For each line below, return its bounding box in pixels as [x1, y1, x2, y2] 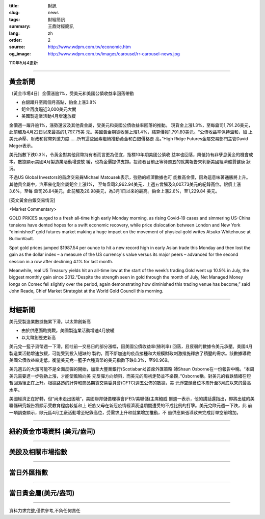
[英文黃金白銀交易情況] [9, 197, 56, 203]
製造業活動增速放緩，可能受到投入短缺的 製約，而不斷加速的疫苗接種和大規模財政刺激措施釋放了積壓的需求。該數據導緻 [9, 350, 251, 356]
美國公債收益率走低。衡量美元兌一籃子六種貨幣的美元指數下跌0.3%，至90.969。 [9, 357, 172, 363]
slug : [9, 10, 20, 16]
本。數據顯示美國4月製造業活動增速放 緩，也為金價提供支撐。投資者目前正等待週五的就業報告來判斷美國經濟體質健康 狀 [9, 158, 251, 164]
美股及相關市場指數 [9, 447, 67, 456]
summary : [9, 24, 31, 29]
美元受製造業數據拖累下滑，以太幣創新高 [9, 319, 91, 324]
